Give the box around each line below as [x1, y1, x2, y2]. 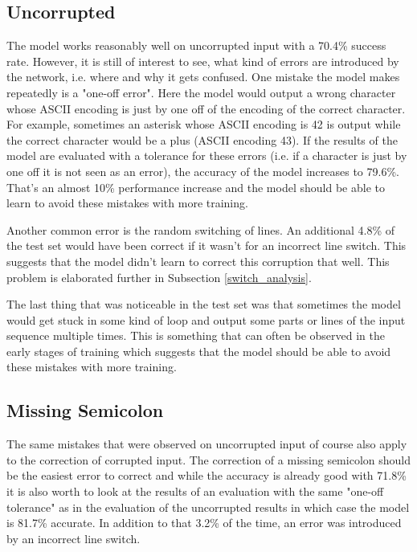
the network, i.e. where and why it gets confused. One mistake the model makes [6, 68, 400, 85]
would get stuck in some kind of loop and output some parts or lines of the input [6, 311, 406, 328]
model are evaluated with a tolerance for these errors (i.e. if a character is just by [6, 147, 407, 164]
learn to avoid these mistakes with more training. [6, 194, 248, 211]
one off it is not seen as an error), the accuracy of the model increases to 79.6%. [6, 162, 399, 179]
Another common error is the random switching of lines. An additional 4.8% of [6, 221, 395, 238]
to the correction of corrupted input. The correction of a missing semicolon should [6, 451, 411, 468]
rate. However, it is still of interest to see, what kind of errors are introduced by [6, 52, 399, 69]
